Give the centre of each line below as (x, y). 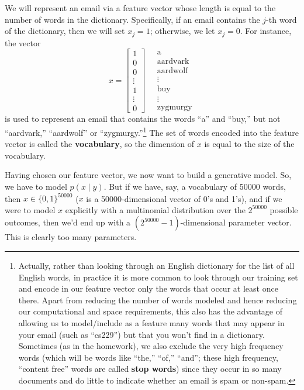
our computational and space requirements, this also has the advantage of (151, 311)
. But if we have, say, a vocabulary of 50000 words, (195, 187)
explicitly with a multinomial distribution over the (155, 209)
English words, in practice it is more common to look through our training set (158, 277)
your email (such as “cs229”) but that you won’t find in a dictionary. (141, 334)
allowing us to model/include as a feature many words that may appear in (151, 322)
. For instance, (266, 31)
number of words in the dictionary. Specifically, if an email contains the (132, 19)
